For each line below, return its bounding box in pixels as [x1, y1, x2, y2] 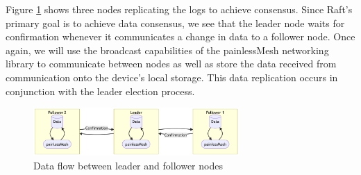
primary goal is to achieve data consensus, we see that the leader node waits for [6, 15, 345, 30]
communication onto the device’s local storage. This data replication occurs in [6, 69, 338, 84]
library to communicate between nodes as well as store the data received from [6, 56, 337, 71]
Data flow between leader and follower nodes [33, 158, 223, 173]
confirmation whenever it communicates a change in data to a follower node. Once [6, 29, 355, 44]
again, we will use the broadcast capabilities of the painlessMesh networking [6, 42, 329, 57]
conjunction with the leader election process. [6, 83, 195, 98]
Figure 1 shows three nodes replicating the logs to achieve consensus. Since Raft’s [6, 2, 353, 16]
